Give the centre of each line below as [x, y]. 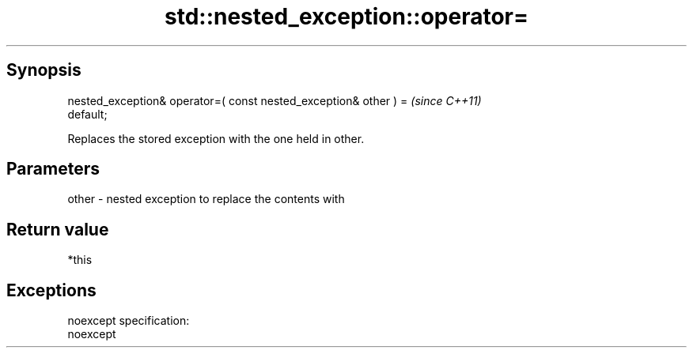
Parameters [53, 169]
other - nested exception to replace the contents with [206, 199]
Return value [58, 229]
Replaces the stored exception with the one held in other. [216, 138]
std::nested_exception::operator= [346, 17]
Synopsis [44, 70]
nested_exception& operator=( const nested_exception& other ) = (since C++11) [275, 100]
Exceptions [51, 290]
